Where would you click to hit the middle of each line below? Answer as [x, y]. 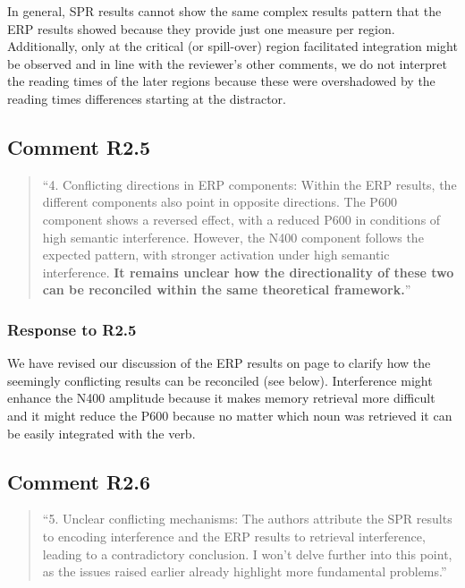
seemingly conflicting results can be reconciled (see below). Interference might [220, 380]
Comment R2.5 [79, 146]
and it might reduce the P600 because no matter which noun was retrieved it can [230, 415]
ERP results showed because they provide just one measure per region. [201, 28]
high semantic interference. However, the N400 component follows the [233, 237]
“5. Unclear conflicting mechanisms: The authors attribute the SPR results [247, 519]
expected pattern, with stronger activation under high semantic [216, 255]
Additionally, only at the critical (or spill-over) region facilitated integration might [232, 46]
